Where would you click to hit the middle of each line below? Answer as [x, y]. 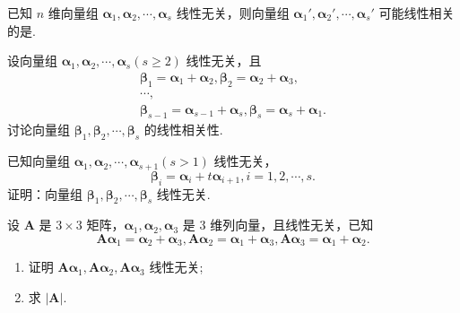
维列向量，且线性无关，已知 [292, 225]
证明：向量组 [45, 193]
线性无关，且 [224, 61]
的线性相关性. [183, 130]
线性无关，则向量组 [233, 13]
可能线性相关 [417, 13]
